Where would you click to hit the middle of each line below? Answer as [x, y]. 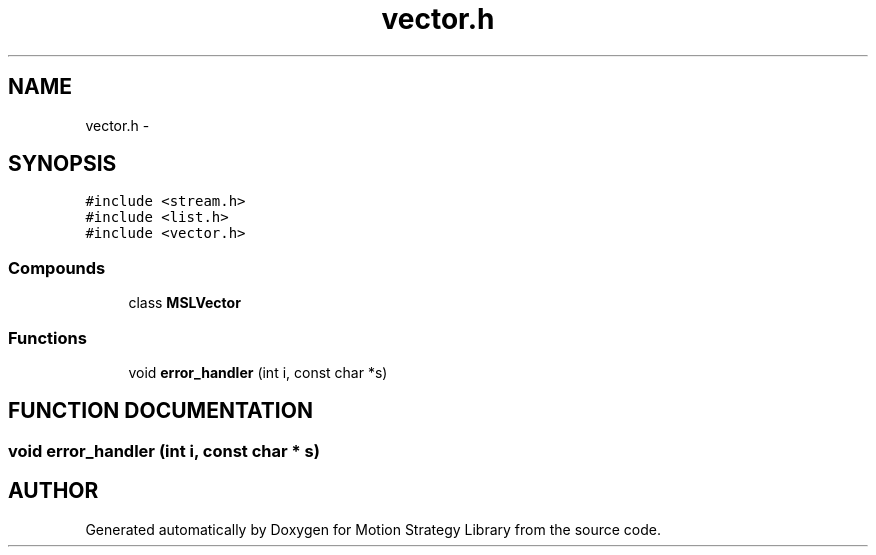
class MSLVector [184, 303]
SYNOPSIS [62, 164]
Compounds [57, 267]
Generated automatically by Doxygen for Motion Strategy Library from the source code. [373, 529]
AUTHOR [53, 491]
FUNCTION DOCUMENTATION [160, 411]
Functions [47, 337]
